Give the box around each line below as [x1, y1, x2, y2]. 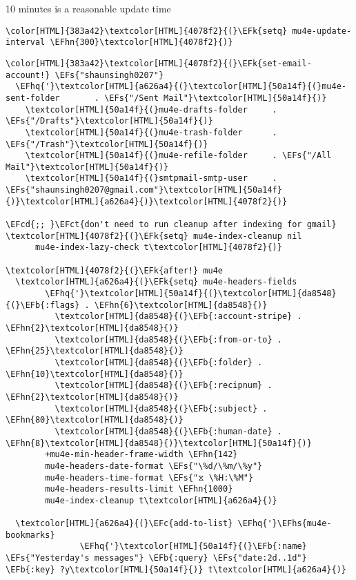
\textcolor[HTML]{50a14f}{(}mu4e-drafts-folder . [25, 104, 277, 115]
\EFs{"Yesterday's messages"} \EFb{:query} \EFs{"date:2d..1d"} [6, 553, 307, 563]
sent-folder [6, 93, 60, 103]
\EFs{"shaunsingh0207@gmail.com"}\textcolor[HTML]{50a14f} [6, 185, 282, 195]
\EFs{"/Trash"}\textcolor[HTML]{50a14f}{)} [6, 139, 208, 149]
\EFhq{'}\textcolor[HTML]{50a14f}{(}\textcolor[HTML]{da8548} [45, 289, 337, 299]
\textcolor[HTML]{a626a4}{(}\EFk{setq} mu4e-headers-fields [15, 277, 297, 287]
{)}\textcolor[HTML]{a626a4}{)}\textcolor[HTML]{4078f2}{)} [6, 196, 288, 206]
